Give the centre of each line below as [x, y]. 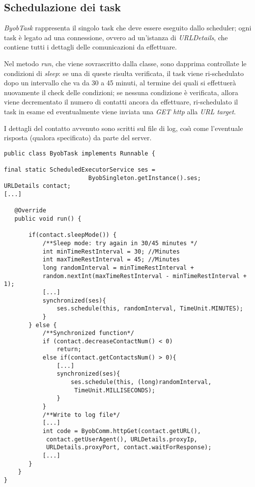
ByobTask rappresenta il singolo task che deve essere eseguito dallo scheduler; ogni [128, 28]
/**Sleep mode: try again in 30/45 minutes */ [120, 243]
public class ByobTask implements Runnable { [80, 153]
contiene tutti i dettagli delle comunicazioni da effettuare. [90, 47]
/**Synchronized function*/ [88, 333]
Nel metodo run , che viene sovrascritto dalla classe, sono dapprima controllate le [125, 63]
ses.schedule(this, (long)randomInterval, [141, 382]
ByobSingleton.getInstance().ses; [144, 178]
